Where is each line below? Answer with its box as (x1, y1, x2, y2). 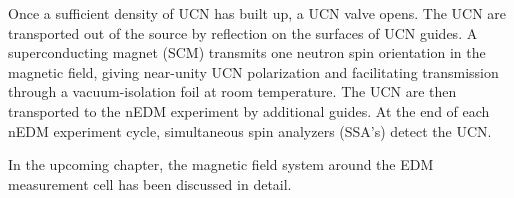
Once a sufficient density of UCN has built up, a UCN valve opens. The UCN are (8, 3, 507, 23)
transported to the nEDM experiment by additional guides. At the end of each (8, 100, 490, 121)
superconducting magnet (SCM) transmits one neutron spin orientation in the (8, 42, 486, 63)
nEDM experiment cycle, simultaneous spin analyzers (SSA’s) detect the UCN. (8, 120, 492, 141)
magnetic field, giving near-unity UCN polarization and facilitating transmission (8, 61, 499, 82)
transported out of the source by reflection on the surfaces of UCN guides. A (8, 22, 478, 43)
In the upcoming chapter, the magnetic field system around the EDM (8, 154, 434, 175)
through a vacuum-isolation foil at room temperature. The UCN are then (8, 81, 457, 102)
